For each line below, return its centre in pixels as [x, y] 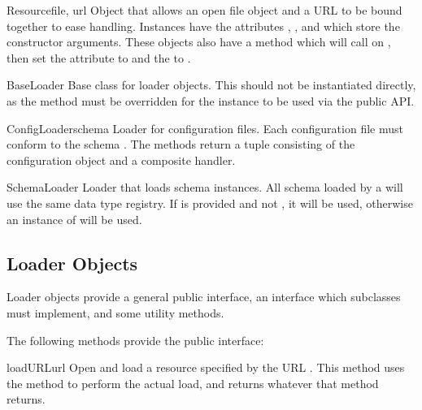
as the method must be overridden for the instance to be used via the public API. [211, 100]
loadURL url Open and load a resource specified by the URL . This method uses [206, 367]
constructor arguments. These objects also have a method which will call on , [199, 42]
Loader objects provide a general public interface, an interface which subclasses [204, 297]
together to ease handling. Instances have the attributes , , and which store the [203, 26]
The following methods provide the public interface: [135, 340]
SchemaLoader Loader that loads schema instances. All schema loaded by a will [205, 187]
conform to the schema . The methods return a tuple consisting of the [181, 144]
